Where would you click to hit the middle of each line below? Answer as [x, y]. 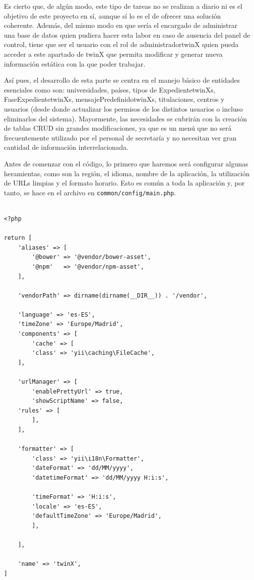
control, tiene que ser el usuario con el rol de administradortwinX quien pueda [121, 44]
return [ [18, 238]
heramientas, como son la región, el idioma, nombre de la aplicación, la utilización [127, 173]
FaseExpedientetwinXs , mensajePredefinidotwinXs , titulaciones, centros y [114, 99]
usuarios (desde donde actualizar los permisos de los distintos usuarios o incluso [123, 108]
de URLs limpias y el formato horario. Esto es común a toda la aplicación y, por [124, 183]
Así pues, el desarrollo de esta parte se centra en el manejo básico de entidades [122, 80]
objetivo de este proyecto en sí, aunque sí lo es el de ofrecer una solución [113, 15]
